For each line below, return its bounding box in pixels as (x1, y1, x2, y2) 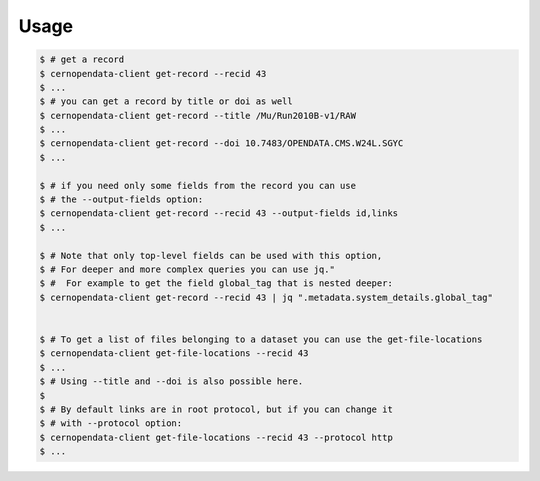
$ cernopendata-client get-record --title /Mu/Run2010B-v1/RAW (39, 110, 357, 121)
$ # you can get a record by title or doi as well (39, 96, 294, 107)
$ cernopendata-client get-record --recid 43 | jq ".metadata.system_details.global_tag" (39, 291, 494, 303)
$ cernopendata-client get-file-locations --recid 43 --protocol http (39, 431, 394, 443)
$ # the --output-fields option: (39, 194, 204, 205)
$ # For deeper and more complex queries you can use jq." (39, 264, 335, 275)
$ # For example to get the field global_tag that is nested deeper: (39, 278, 394, 289)
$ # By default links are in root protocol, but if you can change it (39, 403, 394, 415)
